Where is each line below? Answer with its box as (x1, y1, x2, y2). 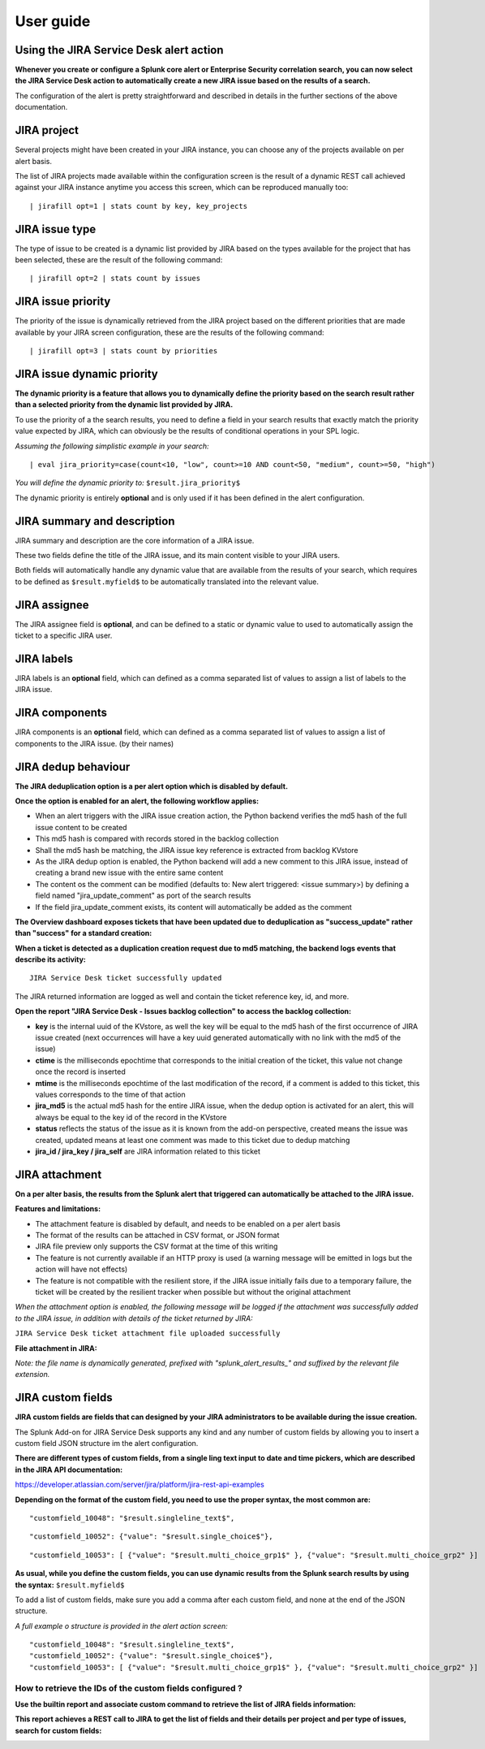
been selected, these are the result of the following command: (15, 255, 223, 264)
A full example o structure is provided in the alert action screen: (15, 1621, 229, 1630)
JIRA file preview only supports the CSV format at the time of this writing (35, 1241, 278, 1251)
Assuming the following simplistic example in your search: (15, 441, 209, 451)
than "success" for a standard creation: (15, 929, 152, 938)
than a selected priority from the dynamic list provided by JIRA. (15, 400, 234, 409)
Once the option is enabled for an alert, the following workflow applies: (15, 796, 260, 806)
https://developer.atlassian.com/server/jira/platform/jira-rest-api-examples (15, 1479, 265, 1490)
